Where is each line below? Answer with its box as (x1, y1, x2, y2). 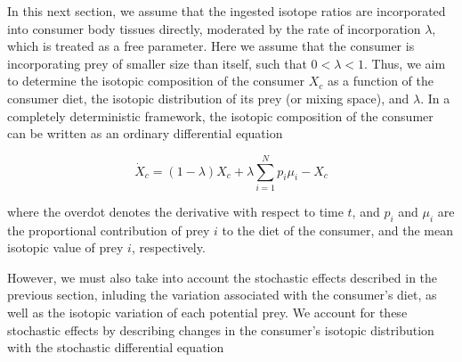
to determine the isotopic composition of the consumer (7, 71, 304, 90)
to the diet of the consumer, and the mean (222, 220, 453, 239)
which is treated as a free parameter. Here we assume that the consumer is (7, 37, 415, 55)
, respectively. (131, 238, 206, 257)
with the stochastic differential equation (7, 338, 224, 357)
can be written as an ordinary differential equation (7, 124, 283, 143)
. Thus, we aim (364, 53, 446, 72)
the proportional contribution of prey (7, 220, 210, 239)
